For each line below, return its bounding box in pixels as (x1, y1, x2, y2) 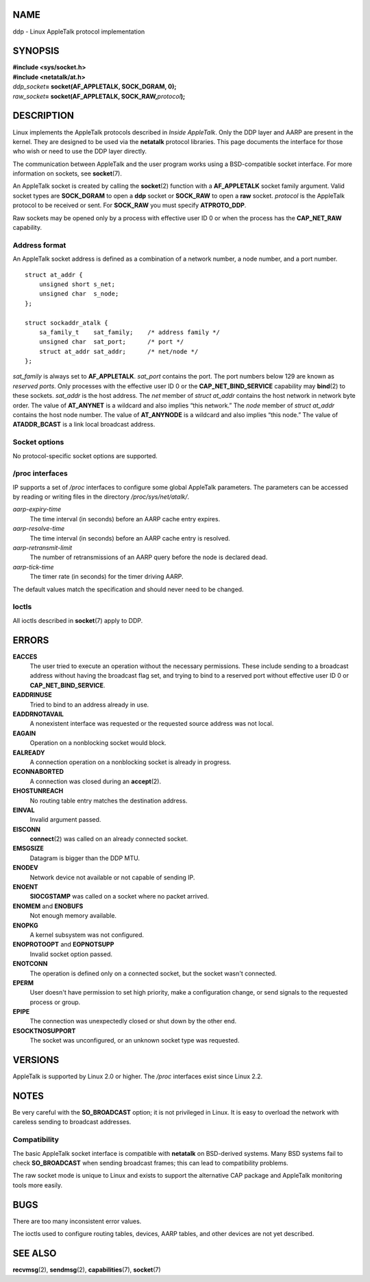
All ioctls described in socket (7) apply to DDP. (12, 616, 143, 624)
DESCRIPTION (12, 110, 75, 121)
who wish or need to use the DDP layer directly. (12, 147, 147, 156)
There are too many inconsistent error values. (12, 1217, 142, 1225)
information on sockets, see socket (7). (12, 169, 123, 178)
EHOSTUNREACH (12, 787, 64, 795)
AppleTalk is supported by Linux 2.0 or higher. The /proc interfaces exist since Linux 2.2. (12, 1072, 263, 1080)
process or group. (29, 998, 81, 1006)
